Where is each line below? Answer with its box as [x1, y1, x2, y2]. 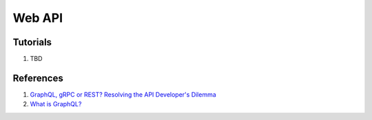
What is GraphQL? [30, 100, 82, 108]
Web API [12, 10, 63, 25]
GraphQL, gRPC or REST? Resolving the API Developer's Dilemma [30, 90, 216, 99]
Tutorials [12, 36, 52, 48]
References [12, 72, 63, 84]
